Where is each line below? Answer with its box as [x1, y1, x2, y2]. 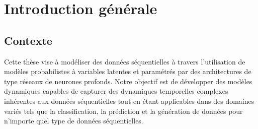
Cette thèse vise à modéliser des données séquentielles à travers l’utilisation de [4, 56, 245, 67]
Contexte [4, 32, 52, 48]
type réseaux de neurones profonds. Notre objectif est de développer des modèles [4, 76, 252, 86]
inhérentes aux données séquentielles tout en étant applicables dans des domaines [4, 95, 254, 106]
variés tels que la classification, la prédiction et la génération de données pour [4, 105, 243, 116]
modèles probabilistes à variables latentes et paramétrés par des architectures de [4, 66, 251, 77]
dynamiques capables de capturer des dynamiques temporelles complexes [4, 86, 228, 96]
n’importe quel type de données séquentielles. [4, 115, 143, 126]
